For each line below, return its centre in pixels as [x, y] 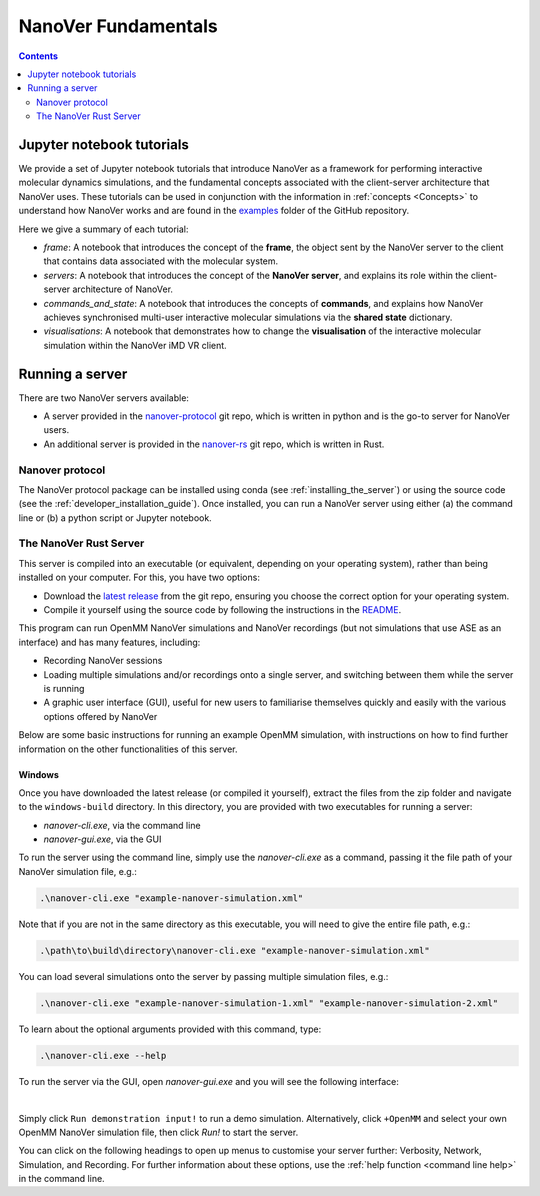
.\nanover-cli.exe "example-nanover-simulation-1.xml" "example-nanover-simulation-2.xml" [269, 1003]
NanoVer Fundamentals [118, 26]
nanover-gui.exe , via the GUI [102, 839]
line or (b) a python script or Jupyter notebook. [115, 517]
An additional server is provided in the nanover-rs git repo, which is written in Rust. [214, 444]
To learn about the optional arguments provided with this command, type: [170, 1029]
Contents [38, 56]
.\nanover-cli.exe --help [103, 1055]
